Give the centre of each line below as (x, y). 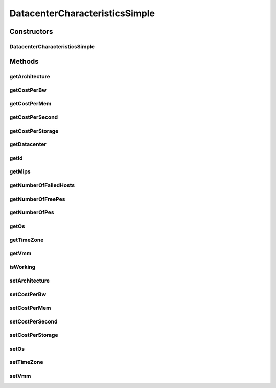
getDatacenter (28, 144)
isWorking (22, 267)
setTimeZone (26, 362)
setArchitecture (30, 281)
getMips (20, 171)
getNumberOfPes (32, 212)
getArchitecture (30, 76)
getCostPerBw (28, 90)
